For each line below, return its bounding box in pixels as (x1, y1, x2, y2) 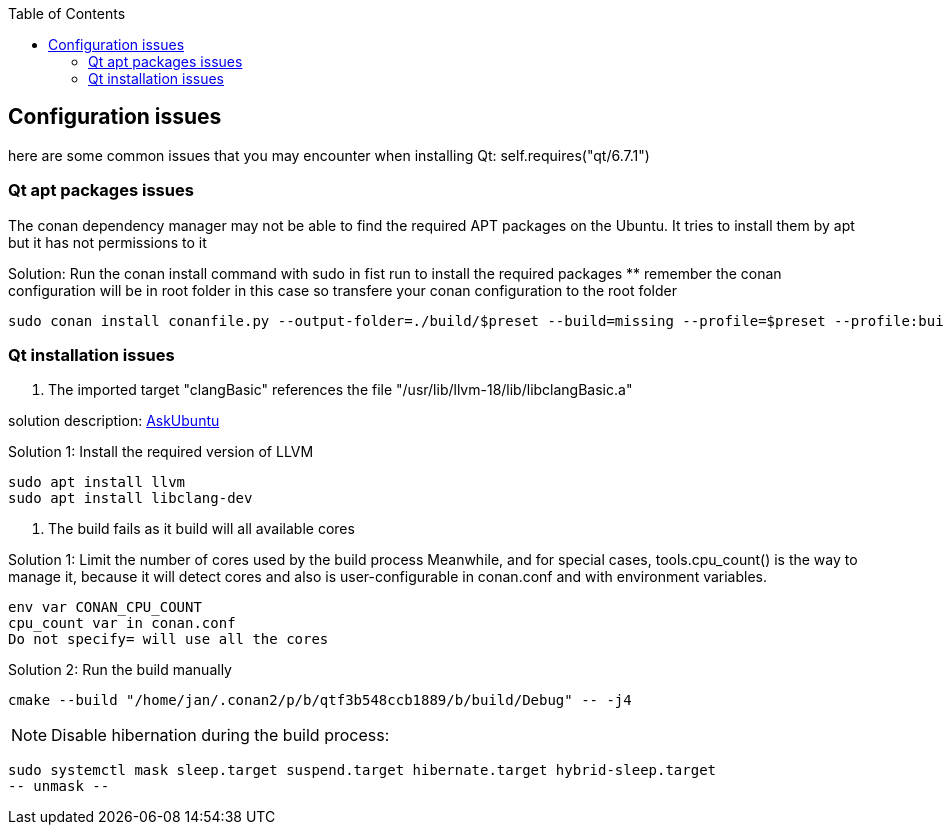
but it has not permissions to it (8, 233, 207, 251)
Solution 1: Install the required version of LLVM (8, 443, 314, 461)
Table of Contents (8, 5, 126, 22)
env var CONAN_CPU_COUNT (8, 599, 202, 616)
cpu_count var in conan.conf (8, 615, 236, 632)
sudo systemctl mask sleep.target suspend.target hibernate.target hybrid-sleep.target (8, 762, 717, 779)
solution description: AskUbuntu (8, 412, 220, 430)
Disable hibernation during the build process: (51, 725, 390, 746)
